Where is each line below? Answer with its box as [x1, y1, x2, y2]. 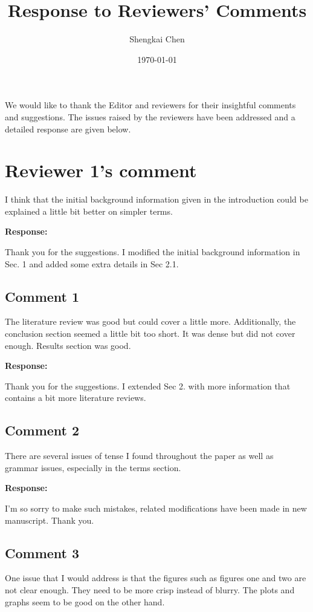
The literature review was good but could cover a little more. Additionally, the [5, 315, 296, 328]
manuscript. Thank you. [5, 513, 94, 526]
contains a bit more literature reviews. [5, 391, 146, 404]
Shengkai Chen [129, 33, 185, 45]
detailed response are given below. [5, 122, 131, 135]
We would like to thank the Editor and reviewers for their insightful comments [5, 99, 296, 111]
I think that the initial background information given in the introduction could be [5, 193, 308, 206]
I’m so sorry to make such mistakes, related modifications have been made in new [5, 501, 307, 514]
